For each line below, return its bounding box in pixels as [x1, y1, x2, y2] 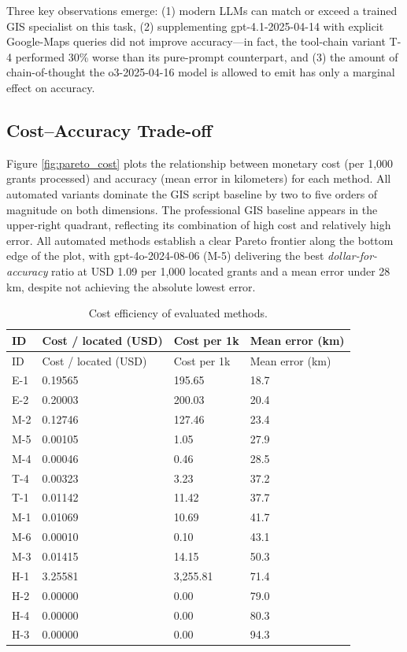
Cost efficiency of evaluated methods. [88, 305, 268, 321]
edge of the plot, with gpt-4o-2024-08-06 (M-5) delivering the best [6, 247, 324, 264]
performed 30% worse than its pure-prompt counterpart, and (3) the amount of [15, 48, 398, 65]
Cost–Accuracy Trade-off [6, 117, 213, 142]
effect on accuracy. [6, 79, 95, 95]
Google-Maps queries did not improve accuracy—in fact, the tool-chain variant [6, 33, 386, 50]
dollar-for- [327, 247, 378, 264]
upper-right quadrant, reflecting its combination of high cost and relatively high [6, 217, 391, 233]
